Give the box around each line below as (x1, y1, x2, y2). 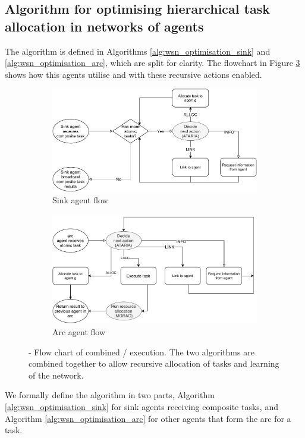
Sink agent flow (52, 194, 108, 206)
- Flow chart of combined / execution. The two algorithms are (29, 345, 254, 358)
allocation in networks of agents (5, 17, 204, 35)
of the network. (29, 368, 84, 381)
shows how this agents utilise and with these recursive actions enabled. (5, 68, 262, 80)
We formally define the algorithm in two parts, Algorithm (5, 389, 215, 401)
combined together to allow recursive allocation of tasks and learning (29, 357, 279, 370)
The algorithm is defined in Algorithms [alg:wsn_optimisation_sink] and (5, 45, 271, 57)
